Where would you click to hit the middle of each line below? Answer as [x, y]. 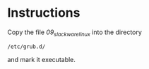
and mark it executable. [42, 59]
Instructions [44, 13]
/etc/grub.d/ [26, 47]
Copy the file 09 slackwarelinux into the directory [75, 33]
